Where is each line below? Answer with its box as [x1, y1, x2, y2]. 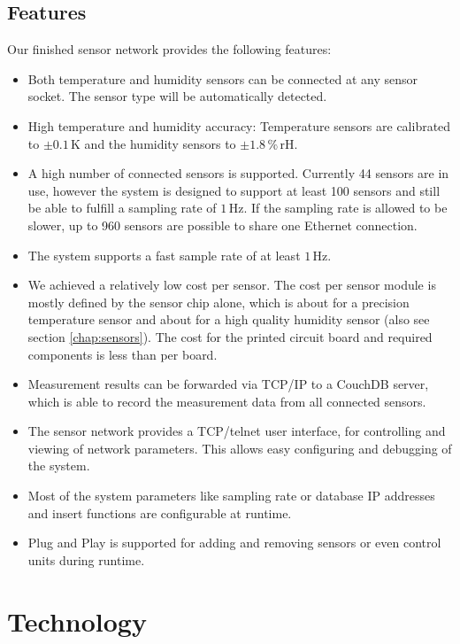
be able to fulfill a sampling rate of [27, 198, 217, 217]
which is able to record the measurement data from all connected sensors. [27, 392, 426, 410]
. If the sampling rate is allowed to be [243, 198, 448, 217]
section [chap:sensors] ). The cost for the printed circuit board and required [27, 327, 433, 345]
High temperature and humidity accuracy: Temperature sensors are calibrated [27, 116, 451, 135]
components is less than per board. [27, 345, 218, 363]
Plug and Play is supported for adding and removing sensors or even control [27, 533, 441, 552]
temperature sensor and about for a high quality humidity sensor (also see [27, 310, 430, 329]
